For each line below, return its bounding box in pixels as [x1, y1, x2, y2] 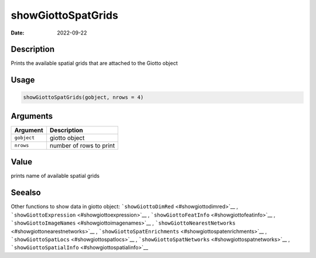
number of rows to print [50, 141, 115, 149]
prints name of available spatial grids [11, 173, 99, 180]
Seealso [11, 188, 41, 198]
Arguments [11, 111, 53, 121]
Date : [11, 29, 25, 36]
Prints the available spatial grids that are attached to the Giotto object [11, 60, 178, 67]
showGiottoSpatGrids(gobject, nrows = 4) [23, 94, 144, 101]
